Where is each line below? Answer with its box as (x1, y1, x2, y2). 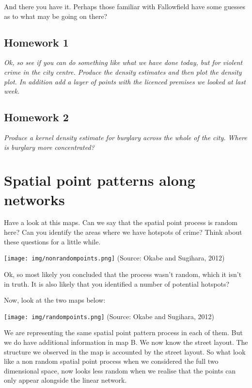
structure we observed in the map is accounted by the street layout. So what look (4, 346, 246, 356)
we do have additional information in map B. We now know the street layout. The (4, 337, 248, 347)
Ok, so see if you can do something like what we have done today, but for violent (4, 57, 243, 67)
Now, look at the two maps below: (4, 295, 106, 305)
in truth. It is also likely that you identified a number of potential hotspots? (4, 278, 230, 289)
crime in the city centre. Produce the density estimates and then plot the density (4, 66, 242, 77)
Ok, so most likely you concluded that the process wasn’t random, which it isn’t (4, 269, 242, 279)
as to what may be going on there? (4, 11, 108, 21)
